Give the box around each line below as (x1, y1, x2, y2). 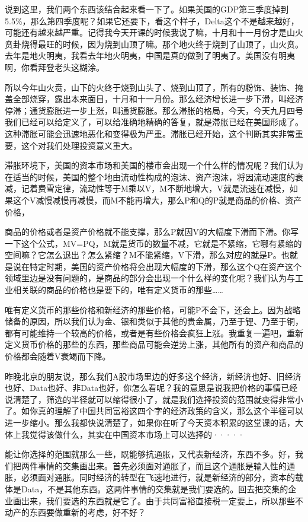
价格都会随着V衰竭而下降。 (5, 350, 111, 362)
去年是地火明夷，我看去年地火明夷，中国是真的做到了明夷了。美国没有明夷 (5, 49, 295, 62)
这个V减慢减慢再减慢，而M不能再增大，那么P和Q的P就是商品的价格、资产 (12, 193, 302, 206)
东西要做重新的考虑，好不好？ (29, 506, 146, 518)
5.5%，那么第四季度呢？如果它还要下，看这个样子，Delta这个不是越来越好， (5, 14, 299, 27)
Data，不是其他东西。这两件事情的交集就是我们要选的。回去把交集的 (21, 482, 288, 495)
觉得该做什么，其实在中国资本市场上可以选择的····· (29, 428, 245, 440)
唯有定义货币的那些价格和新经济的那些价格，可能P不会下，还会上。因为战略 (5, 303, 301, 316)
